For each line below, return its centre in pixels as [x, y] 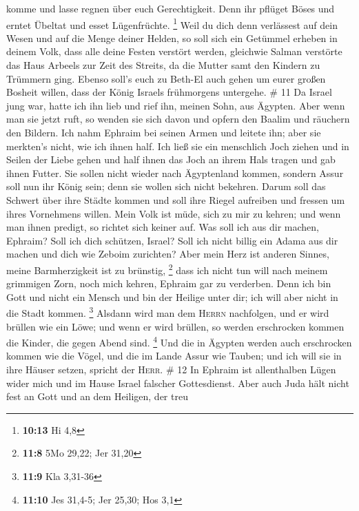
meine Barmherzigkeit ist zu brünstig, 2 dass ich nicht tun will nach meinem [167, 269]
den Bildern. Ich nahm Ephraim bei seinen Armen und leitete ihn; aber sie [164, 132]
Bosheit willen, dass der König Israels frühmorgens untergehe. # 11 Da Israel [169, 92]
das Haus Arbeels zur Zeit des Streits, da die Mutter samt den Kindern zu [163, 65]
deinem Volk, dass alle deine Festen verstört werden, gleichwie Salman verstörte [174, 51]
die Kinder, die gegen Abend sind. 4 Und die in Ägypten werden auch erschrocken [179, 341]
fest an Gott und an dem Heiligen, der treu [97, 396]
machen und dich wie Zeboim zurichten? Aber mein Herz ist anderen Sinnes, [168, 254]
